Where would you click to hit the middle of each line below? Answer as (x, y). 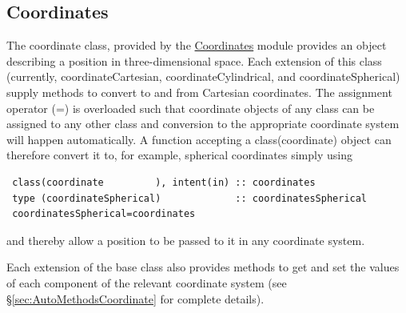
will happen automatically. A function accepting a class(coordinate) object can (199, 139)
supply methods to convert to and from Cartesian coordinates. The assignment (199, 92)
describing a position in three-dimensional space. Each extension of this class (194, 60)
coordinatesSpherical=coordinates (104, 214)
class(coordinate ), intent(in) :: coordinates (164, 182)
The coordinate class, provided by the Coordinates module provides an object (197, 45)
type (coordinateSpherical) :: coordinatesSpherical (190, 198)
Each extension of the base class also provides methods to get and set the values (203, 267)
